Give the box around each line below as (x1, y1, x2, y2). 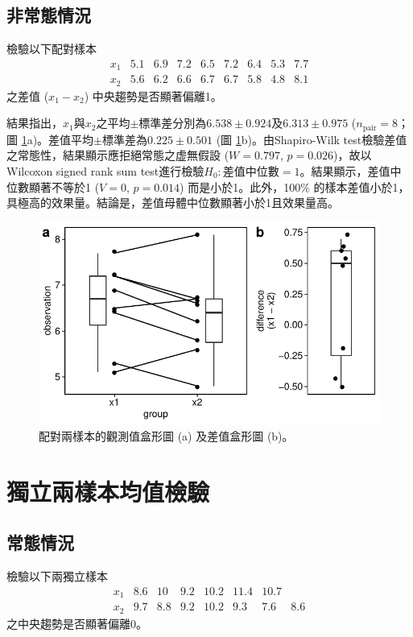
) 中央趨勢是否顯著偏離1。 (84, 87, 222, 104)
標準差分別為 (138, 114, 207, 131)
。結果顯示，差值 (299, 163, 390, 179)
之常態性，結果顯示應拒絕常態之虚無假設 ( (6, 147, 229, 163)
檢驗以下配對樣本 (6, 40, 97, 57)
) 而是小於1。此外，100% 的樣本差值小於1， (180, 178, 410, 195)
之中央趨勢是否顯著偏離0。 (6, 614, 147, 631)
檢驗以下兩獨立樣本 (6, 568, 108, 585)
